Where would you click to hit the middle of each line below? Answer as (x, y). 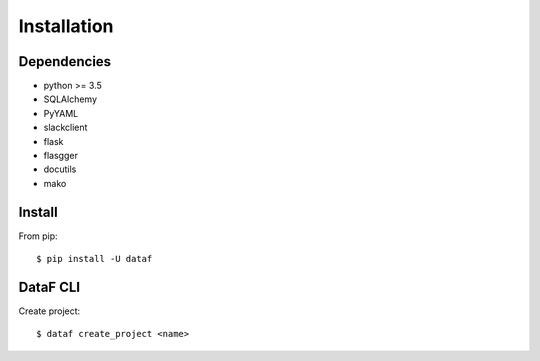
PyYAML (61, 113)
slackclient (65, 127)
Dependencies (65, 61)
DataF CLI (49, 286)
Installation (66, 26)
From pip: (38, 236)
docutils (60, 169)
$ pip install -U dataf (94, 259)
